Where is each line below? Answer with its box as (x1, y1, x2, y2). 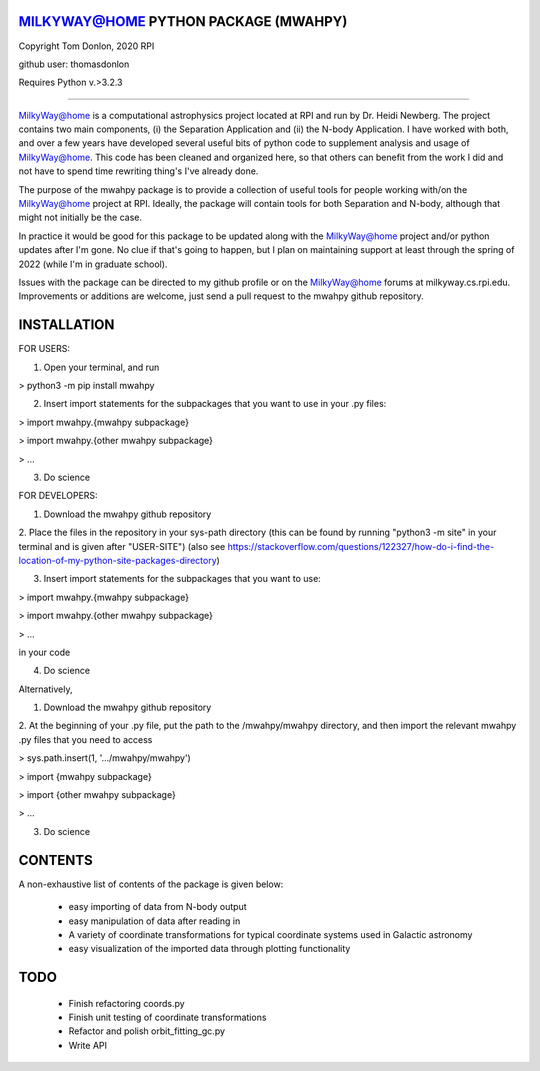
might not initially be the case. (18, 211, 142, 224)
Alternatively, (18, 683, 73, 695)
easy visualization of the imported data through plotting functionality (68, 943, 351, 955)
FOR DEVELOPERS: (18, 490, 99, 502)
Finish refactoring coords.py (68, 997, 185, 1009)
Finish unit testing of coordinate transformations (68, 1011, 267, 1024)
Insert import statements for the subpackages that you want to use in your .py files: (43, 398, 387, 410)
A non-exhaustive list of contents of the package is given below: (18, 878, 284, 890)
